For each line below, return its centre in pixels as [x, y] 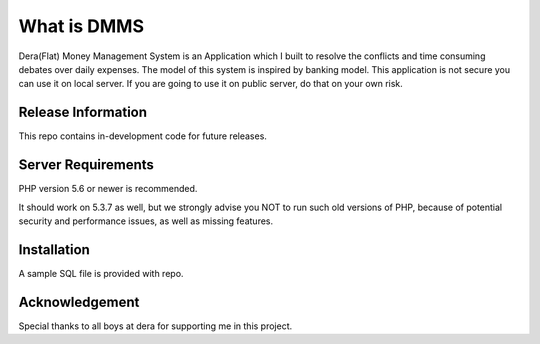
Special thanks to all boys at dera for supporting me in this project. [155, 326]
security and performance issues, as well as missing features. [146, 221]
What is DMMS [81, 26]
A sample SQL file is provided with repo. [101, 273]
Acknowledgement [79, 301]
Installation [54, 249]
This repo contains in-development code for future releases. [142, 136]
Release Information [83, 112]
